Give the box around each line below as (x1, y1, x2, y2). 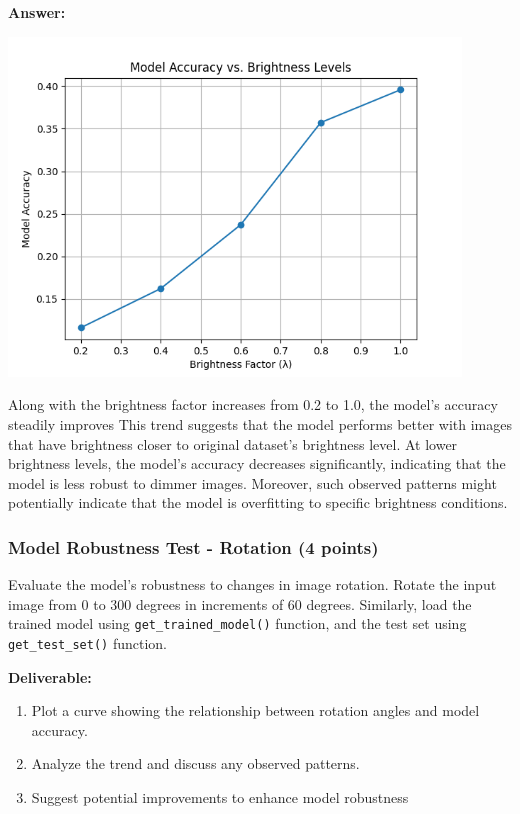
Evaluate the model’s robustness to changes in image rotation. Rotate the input (8, 574, 497, 595)
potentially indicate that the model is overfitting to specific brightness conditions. (8, 492, 508, 513)
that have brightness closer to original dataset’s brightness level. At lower (8, 433, 458, 454)
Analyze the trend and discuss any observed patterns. (31, 753, 360, 774)
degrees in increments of (135, 593, 284, 614)
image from (8, 593, 77, 614)
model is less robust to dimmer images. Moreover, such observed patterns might (8, 472, 497, 493)
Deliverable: (8, 666, 92, 687)
